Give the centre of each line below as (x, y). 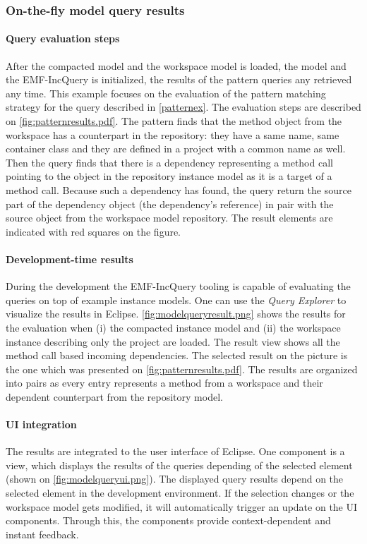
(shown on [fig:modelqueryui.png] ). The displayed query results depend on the (175, 479)
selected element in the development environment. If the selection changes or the (180, 493)
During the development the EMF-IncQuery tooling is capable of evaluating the (178, 286)
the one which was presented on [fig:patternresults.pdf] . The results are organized (182, 369)
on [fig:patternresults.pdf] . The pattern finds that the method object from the (174, 121)
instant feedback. (42, 534)
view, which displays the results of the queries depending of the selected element (179, 465)
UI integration (41, 424)
